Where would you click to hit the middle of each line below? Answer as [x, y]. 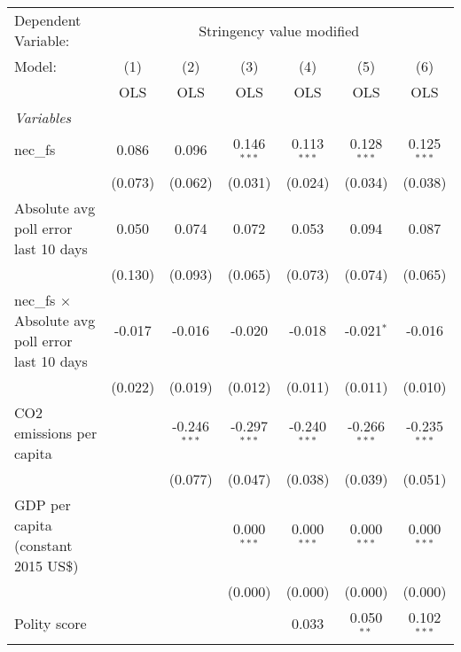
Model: [36, 66]
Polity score [51, 624]
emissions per [56, 432]
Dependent [48, 20]
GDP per [43, 504]
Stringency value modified [279, 30]
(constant [43, 545]
